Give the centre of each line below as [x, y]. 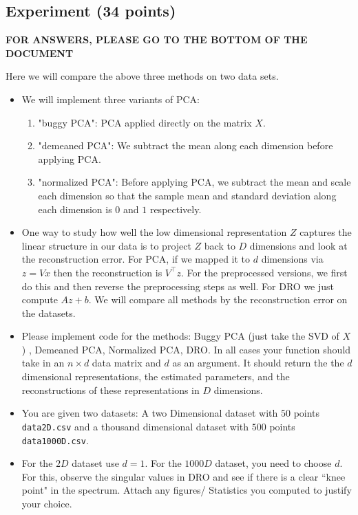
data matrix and [126, 363]
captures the [326, 232]
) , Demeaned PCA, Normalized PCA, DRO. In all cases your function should [186, 349]
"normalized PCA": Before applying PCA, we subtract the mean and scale [194, 182]
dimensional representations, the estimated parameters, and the [156, 376]
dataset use [95, 463]
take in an [43, 363]
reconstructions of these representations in [110, 390]
